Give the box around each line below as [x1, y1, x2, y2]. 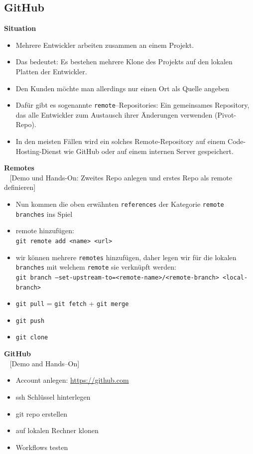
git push [15, 317, 45, 324]
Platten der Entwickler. [15, 66, 87, 76]
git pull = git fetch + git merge [15, 298, 129, 308]
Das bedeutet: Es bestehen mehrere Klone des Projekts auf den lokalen [15, 56, 233, 67]
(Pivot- [215, 109, 236, 120]
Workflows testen [15, 442, 68, 452]
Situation [4, 23, 36, 33]
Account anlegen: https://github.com [15, 375, 129, 385]
